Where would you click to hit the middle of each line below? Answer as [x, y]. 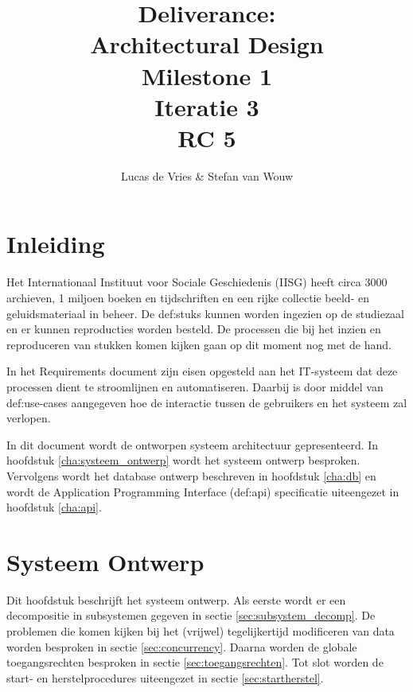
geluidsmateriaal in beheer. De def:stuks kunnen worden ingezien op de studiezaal [205, 313]
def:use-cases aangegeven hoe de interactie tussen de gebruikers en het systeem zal [207, 402]
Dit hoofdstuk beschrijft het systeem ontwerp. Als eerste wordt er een [176, 599]
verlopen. [29, 418]
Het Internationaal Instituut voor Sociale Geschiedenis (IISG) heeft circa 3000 [197, 282]
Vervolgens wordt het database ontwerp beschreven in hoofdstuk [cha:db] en [191, 475]
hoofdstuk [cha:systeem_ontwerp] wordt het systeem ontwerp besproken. [183, 460]
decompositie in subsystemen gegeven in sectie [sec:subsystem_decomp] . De [191, 615]
